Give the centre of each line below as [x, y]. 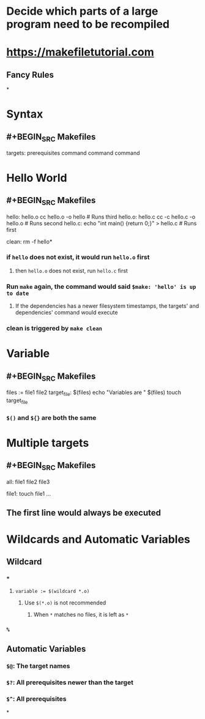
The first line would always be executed [84, 513]
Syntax [25, 114]
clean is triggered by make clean [54, 329]
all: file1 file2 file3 [28, 482]
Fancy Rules [30, 75]
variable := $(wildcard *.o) [52, 592]
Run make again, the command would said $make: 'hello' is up [101, 286]
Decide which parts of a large [82, 11]
